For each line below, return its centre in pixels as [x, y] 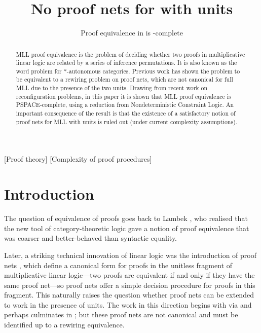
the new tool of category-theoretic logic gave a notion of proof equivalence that [127, 228]
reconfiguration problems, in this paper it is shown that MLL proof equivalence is [123, 96]
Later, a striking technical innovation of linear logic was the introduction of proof [130, 255]
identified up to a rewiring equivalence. [64, 325]
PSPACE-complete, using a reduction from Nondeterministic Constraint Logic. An [125, 105]
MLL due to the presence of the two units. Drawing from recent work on [112, 88]
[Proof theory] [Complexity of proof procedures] [78, 159]
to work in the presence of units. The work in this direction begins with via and [128, 304]
